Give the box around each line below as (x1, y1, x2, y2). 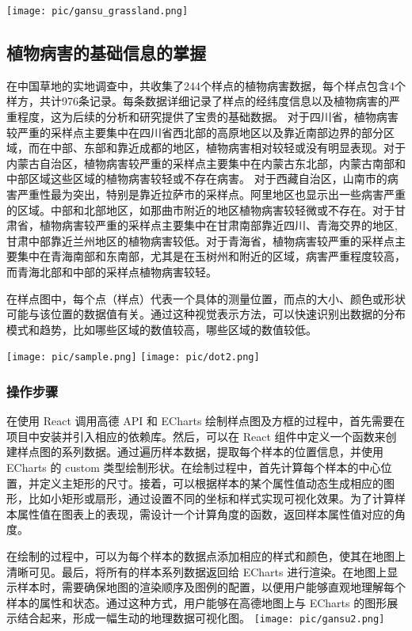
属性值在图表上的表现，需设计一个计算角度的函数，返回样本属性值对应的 (17, 505, 395, 522)
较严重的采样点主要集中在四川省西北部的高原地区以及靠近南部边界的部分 (6, 124, 383, 140)
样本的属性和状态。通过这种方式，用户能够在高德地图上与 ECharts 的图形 (6, 594, 387, 610)
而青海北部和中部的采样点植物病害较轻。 (6, 263, 217, 279)
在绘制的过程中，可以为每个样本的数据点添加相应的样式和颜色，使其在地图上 (6, 547, 406, 564)
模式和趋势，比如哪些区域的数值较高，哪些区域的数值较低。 (6, 321, 317, 337)
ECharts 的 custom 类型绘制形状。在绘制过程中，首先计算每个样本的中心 (6, 459, 381, 476)
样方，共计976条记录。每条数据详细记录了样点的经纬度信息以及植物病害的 (6, 93, 389, 109)
